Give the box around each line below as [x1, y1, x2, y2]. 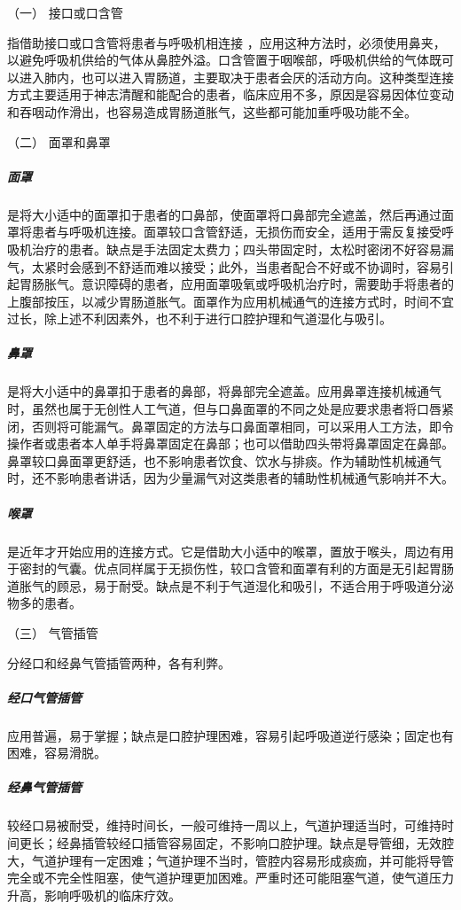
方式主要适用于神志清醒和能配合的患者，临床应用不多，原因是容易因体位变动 [7, 85, 454, 104]
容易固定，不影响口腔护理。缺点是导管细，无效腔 [168, 834, 454, 852]
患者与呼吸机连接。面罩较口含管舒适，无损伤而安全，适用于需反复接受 [31, 222, 441, 241]
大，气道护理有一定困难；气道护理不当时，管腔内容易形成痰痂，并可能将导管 [7, 851, 454, 869]
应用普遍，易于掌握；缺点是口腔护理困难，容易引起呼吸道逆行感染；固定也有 [7, 726, 454, 744]
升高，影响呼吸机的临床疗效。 [7, 885, 181, 904]
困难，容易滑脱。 [7, 743, 106, 762]
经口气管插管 [7, 688, 82, 706]
